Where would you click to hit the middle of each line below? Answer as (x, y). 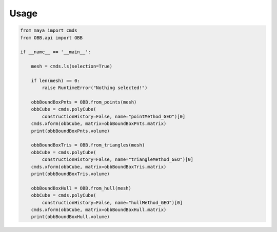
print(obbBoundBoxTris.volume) (70, 174)
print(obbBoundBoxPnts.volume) (70, 131)
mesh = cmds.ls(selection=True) (72, 66)
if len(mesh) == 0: (56, 80)
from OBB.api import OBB (52, 38)
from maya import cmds (49, 30)
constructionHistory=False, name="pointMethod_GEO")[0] (114, 116)
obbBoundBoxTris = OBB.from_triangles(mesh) (88, 145)
